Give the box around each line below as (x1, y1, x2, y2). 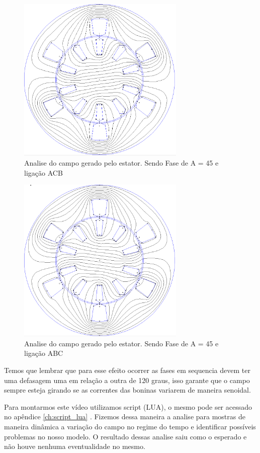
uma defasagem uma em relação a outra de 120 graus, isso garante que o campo (4, 374, 250, 385)
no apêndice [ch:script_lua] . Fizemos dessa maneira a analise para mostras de (4, 411, 245, 422)
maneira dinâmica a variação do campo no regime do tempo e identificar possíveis (4, 421, 256, 431)
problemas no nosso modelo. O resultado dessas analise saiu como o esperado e (4, 431, 247, 441)
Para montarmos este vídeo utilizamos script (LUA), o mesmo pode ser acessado (4, 401, 252, 412)
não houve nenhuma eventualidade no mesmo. (4, 441, 145, 451)
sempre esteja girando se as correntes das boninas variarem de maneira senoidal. (4, 385, 251, 395)
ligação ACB (24, 167, 63, 178)
